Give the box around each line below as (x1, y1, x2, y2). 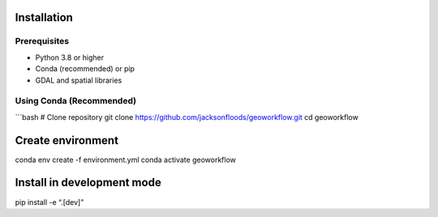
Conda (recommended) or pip (35, 64, 135, 74)
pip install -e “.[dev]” (15, 197, 84, 206)
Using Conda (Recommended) (15, 96, 137, 107)
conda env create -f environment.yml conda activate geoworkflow (15, 155, 237, 164)
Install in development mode (15, 176, 161, 189)
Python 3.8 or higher (35, 53, 105, 62)
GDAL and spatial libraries (35, 75, 122, 85)
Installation (15, 11, 73, 24)
